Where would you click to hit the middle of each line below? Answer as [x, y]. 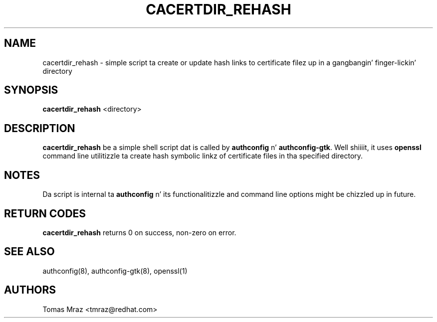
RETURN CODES [45, 213]
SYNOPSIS [31, 90]
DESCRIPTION [40, 128]
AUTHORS [30, 290]
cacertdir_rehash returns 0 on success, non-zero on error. [139, 232]
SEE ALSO [29, 252]
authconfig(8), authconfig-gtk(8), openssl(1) [115, 271]
